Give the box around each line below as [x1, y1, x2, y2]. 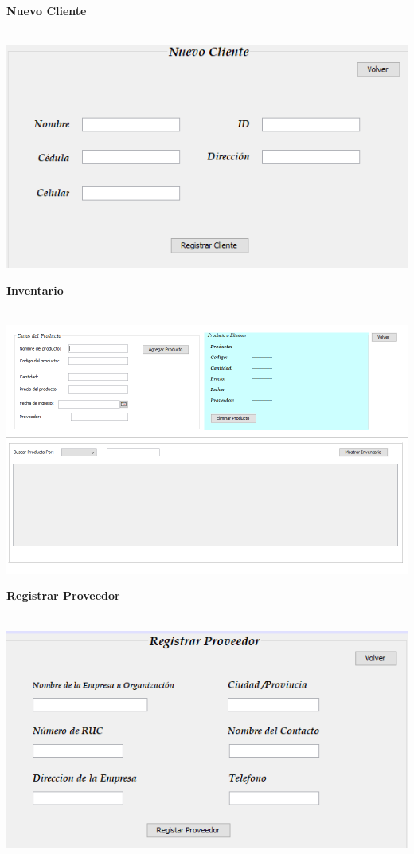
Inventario [6, 281, 64, 298]
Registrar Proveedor [6, 587, 120, 604]
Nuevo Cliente [6, 2, 87, 18]
